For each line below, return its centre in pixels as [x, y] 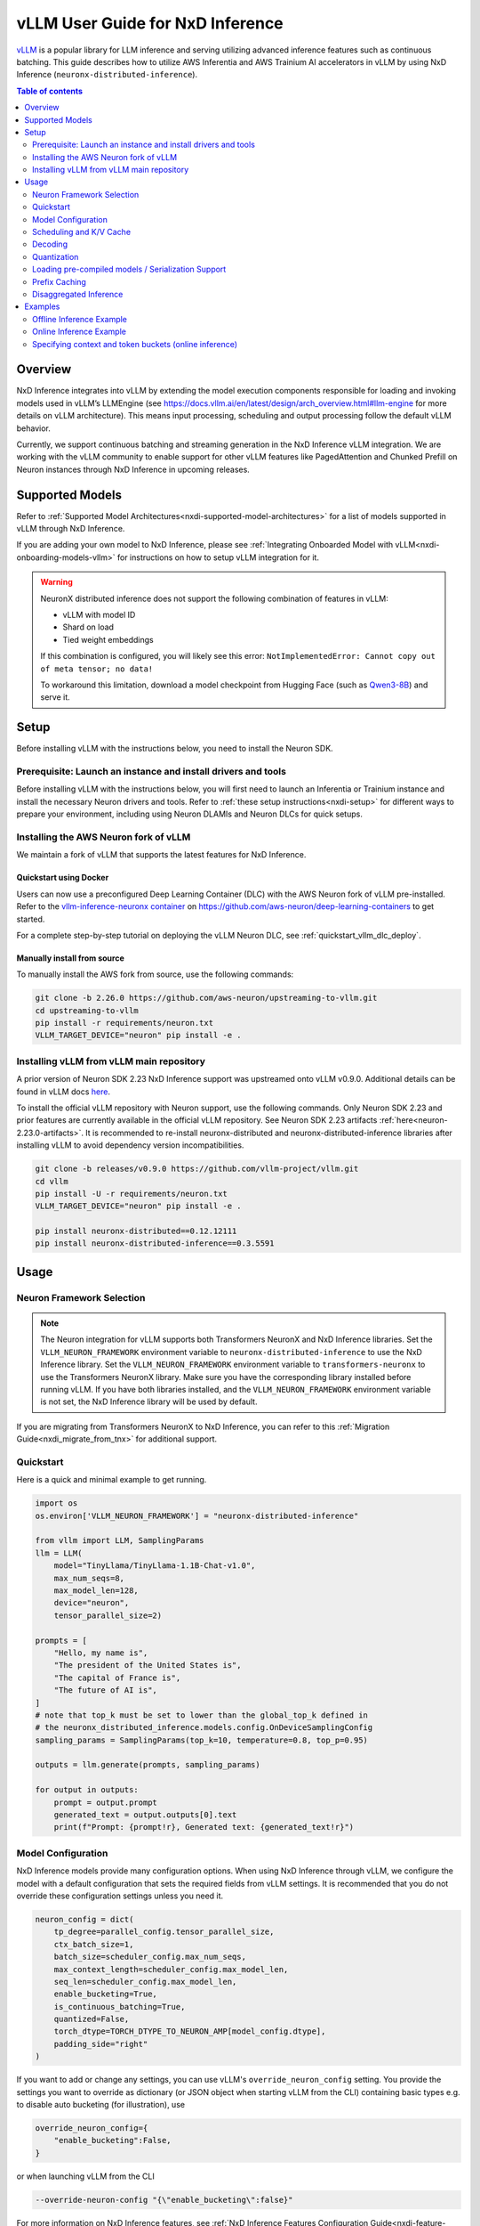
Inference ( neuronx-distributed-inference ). [107, 75]
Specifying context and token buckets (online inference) [135, 344]
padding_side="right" [101, 2044]
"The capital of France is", [117, 1678]
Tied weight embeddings [108, 639]
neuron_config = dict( [84, 1919]
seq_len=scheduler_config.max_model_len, [145, 1982]
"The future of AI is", [105, 1690]
